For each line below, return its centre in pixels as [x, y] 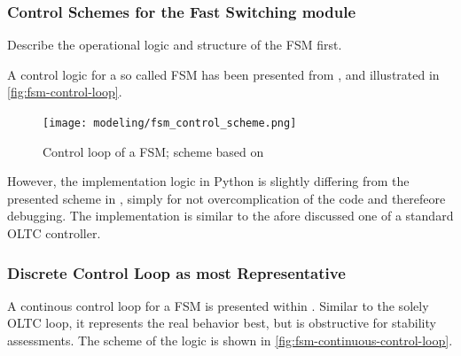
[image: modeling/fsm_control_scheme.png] [170, 123]
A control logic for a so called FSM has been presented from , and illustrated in [223, 74]
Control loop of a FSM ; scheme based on [153, 151]
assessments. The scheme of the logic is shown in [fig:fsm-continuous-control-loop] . [230, 341]
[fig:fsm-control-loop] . [65, 92]
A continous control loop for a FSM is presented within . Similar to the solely [218, 305]
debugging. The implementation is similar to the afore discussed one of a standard [230, 216]
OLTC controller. [54, 233]
